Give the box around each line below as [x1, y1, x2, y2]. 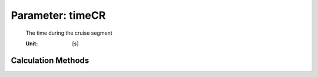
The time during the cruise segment [25, 29, 112, 36]
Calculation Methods [11, 55, 90, 65]
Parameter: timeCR [11, 9, 106, 22]
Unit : [25, 40, 38, 47]
